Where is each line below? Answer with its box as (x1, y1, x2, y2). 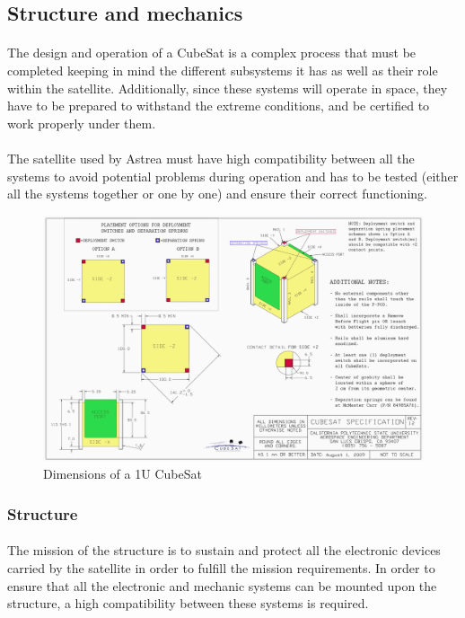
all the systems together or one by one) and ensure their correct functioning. (7, 184, 427, 203)
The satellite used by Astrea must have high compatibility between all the (7, 148, 415, 167)
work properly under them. (7, 113, 156, 132)
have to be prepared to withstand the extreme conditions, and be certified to (7, 96, 430, 115)
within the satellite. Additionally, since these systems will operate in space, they (7, 78, 448, 97)
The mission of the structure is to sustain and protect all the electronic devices (7, 541, 441, 560)
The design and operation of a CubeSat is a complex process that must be (7, 43, 417, 62)
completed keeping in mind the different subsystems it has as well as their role (7, 60, 438, 79)
